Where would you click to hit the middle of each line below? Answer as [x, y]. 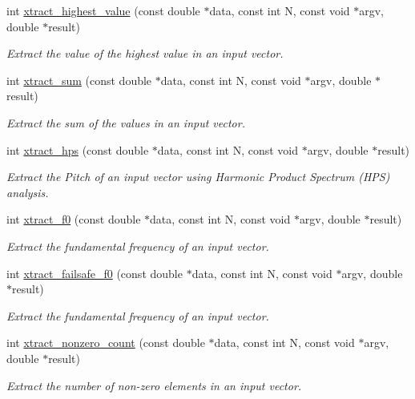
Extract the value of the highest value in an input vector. [145, 53]
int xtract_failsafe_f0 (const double [95, 273]
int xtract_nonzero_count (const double [106, 343]
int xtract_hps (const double [78, 149]
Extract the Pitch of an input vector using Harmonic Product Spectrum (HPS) [198, 177]
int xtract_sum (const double [79, 80]
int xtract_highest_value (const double [103, 10]
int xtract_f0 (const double [74, 219]
